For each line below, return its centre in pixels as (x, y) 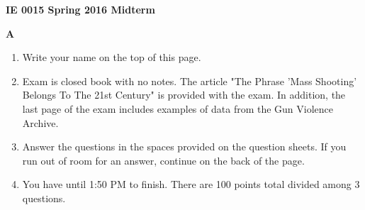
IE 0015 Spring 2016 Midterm (80, 9)
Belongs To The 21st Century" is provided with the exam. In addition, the (184, 95)
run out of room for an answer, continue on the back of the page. (163, 160)
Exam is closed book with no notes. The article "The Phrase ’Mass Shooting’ (190, 81)
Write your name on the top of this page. (112, 57)
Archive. (40, 122)
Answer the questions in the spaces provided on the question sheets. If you (184, 147)
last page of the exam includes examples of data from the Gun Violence (178, 108)
